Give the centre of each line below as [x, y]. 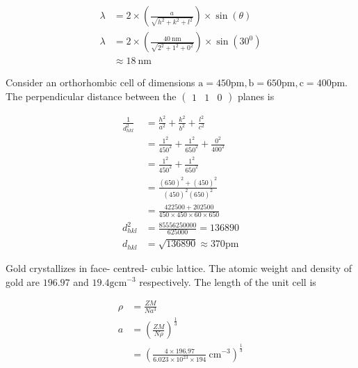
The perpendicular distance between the [91, 96]
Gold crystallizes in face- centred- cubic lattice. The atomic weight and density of [179, 267]
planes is [256, 96]
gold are [23, 281]
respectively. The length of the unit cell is [228, 281]
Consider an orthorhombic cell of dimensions [100, 82]
